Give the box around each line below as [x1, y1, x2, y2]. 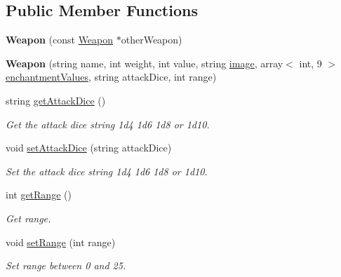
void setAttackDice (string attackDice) [6, 140, 172, 155]
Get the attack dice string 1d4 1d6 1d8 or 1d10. [6, 116, 210, 131]
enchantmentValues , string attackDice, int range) [6, 69, 217, 84]
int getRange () [6, 187, 72, 202]
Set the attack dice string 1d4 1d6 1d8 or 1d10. [6, 163, 208, 178]
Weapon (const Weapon [6, 32, 114, 47]
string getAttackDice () [6, 93, 106, 107]
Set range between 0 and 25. [6, 258, 126, 273]
